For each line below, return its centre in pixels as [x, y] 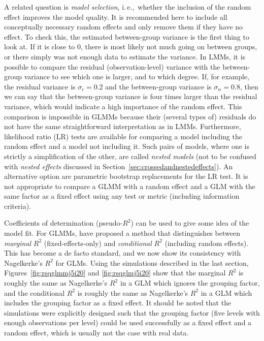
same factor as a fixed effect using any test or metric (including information [122, 196]
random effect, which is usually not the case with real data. [96, 332]
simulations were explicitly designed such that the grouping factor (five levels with [132, 312]
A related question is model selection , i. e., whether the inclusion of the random [128, 7]
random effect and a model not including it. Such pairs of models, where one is [127, 146]
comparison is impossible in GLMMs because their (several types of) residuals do [130, 116]
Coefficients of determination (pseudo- [63, 223]
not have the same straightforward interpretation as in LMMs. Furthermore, [123, 126]
